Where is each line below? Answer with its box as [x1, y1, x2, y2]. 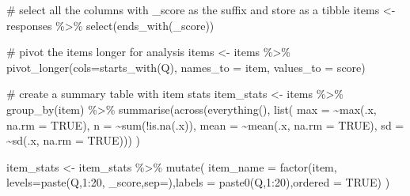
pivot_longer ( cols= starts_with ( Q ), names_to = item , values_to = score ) [6, 58, 366, 75]
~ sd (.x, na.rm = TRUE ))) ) [6, 132, 140, 149]
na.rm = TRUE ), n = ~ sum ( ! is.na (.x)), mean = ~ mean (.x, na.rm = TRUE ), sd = [6, 116, 404, 133]
